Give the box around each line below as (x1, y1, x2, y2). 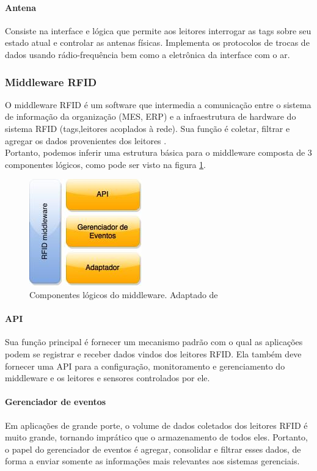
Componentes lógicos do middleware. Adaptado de (29, 288, 218, 301)
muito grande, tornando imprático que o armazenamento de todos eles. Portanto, (5, 431, 308, 444)
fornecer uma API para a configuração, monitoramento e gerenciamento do (5, 359, 285, 372)
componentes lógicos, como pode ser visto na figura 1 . (5, 158, 206, 170)
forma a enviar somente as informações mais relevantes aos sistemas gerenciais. (5, 455, 300, 467)
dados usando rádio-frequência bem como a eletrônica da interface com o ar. (5, 48, 290, 60)
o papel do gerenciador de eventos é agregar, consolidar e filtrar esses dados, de (5, 442, 301, 455)
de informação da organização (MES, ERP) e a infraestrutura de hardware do (5, 110, 296, 123)
